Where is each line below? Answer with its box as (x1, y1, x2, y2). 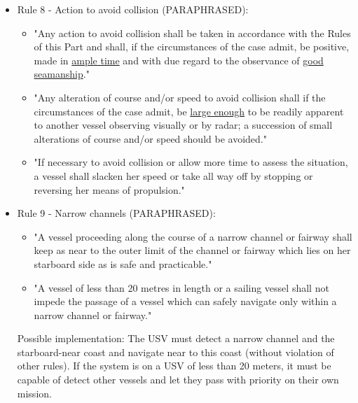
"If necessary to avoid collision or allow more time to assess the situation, (34, 155, 348, 169)
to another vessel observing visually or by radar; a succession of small (34, 118, 333, 132)
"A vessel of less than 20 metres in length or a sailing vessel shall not (34, 280, 329, 295)
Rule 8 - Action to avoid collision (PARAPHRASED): (17, 2, 249, 16)
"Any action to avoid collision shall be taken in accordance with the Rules (34, 25, 351, 40)
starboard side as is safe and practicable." (34, 256, 212, 271)
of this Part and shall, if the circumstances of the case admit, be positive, (34, 39, 350, 54)
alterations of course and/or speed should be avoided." (34, 131, 267, 146)
